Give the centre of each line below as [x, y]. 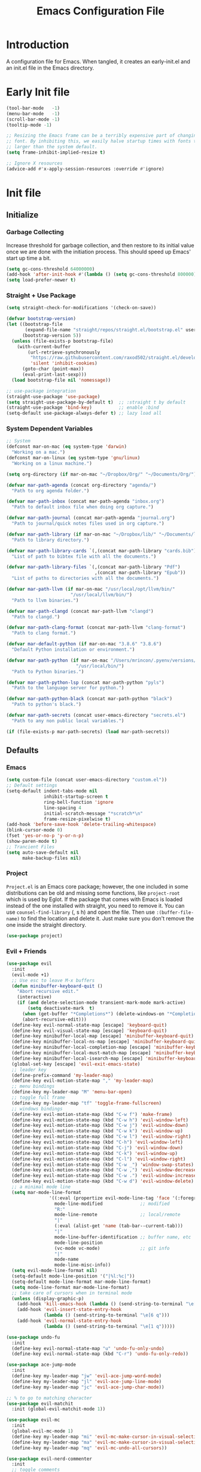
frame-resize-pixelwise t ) [77, 819]
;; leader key [29, 1070]
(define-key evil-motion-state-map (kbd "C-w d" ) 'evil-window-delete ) [103, 1181]
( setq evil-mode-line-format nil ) [54, 1271]
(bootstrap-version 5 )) [52, 335]
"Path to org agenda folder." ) [51, 490]
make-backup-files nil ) [52, 858]
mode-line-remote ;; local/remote [117, 1215]
